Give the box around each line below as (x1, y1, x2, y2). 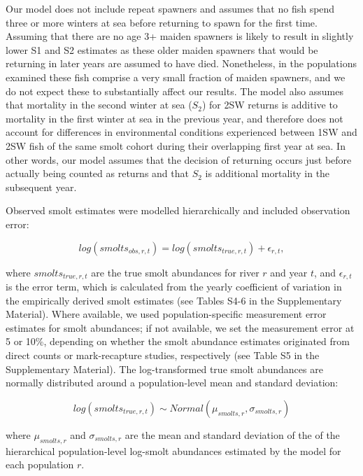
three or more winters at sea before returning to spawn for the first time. (6, 15, 318, 29)
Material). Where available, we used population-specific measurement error (6, 307, 327, 321)
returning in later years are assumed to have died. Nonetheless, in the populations (6, 56, 357, 71)
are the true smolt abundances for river (91, 265, 259, 279)
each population (6, 457, 74, 472)
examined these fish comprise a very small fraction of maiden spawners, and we (6, 69, 346, 84)
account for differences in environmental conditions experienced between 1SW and (6, 125, 357, 139)
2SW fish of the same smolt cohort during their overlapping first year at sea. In (6, 138, 346, 153)
